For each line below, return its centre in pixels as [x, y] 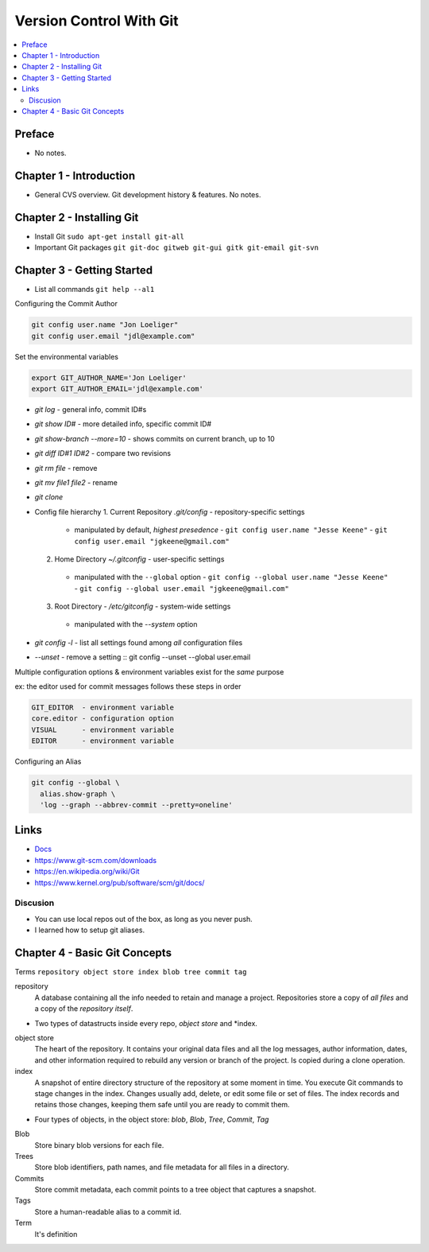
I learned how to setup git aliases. [90, 930]
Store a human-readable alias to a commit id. [108, 1211]
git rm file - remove [66, 468]
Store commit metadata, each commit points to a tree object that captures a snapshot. [176, 1190]
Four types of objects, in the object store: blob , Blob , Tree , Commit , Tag [152, 1119]
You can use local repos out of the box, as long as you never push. [144, 919]
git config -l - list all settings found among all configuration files [139, 642]
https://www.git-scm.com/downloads [96, 860]
